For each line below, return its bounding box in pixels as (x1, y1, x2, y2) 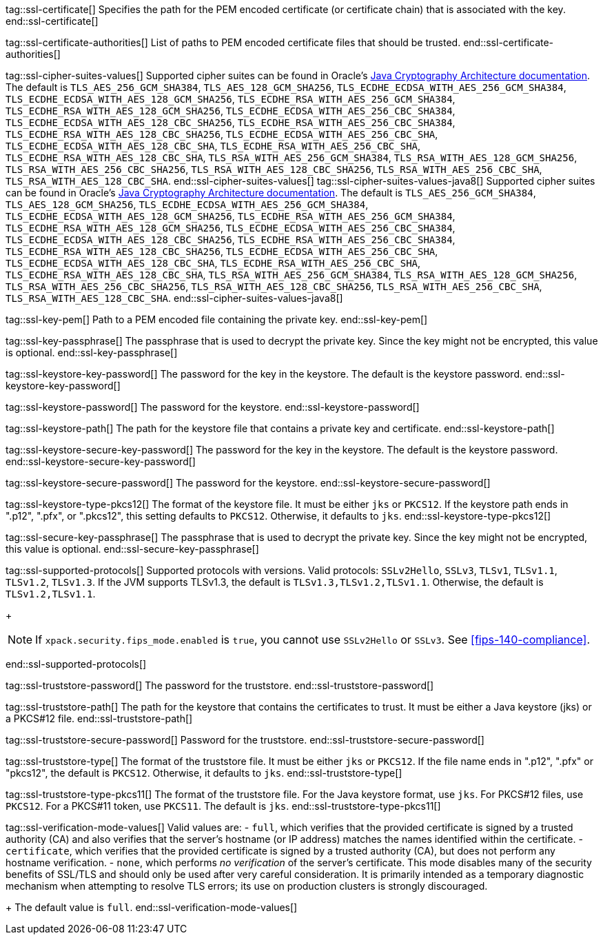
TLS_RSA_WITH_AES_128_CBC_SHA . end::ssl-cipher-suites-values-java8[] (6, 292, 343, 304)
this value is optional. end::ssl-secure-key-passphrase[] (6, 543, 259, 555)
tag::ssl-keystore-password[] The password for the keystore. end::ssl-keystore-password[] (6, 401, 420, 413)
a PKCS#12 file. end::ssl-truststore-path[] (6, 713, 193, 724)
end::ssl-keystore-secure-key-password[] (6, 456, 196, 467)
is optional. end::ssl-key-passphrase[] (6, 347, 178, 358)
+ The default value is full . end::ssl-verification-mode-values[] (6, 901, 298, 913)
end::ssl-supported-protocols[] (6, 658, 147, 670)
